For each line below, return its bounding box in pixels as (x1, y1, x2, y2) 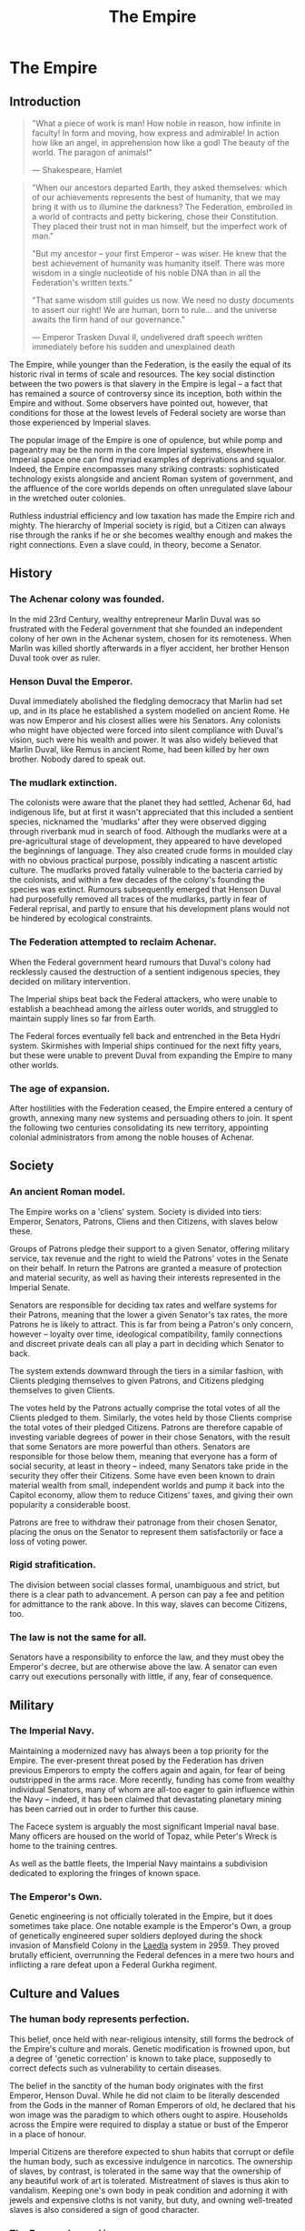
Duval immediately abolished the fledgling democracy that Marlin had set (9, 695, 283, 706)
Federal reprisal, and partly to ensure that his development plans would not (9, 904, 290, 914)
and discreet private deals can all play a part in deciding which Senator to (9, 1338, 284, 1348)
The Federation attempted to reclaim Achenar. (9, 935, 217, 948)
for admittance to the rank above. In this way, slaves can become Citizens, (9, 1599, 288, 1610)
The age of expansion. (9, 1082, 111, 1095)
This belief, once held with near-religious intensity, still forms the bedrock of (9, 2034, 294, 2044)
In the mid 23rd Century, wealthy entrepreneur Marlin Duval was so (9, 613, 261, 624)
